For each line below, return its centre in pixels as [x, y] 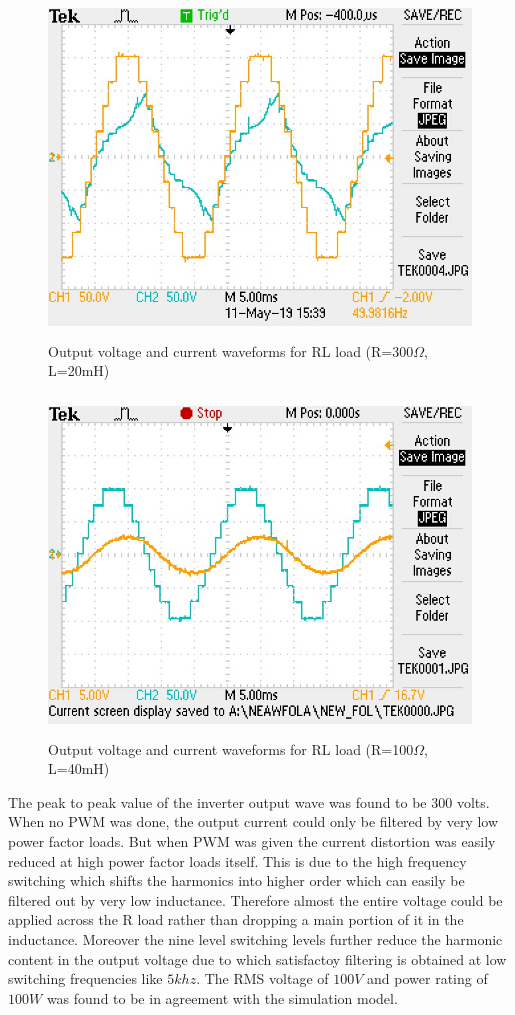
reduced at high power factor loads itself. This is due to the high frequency [237, 860]
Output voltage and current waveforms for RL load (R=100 [231, 748]
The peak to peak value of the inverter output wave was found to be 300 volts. [249, 801]
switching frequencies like [85, 978]
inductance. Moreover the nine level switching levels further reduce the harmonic [255, 939]
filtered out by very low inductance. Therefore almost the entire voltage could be [255, 899]
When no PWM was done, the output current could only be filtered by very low [253, 821]
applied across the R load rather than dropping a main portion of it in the [236, 919]
